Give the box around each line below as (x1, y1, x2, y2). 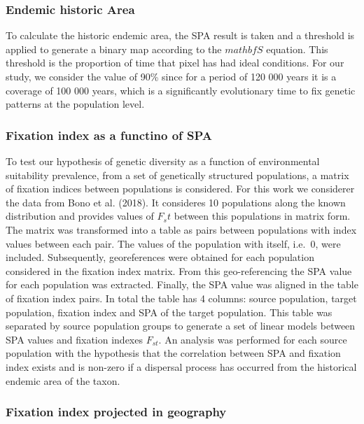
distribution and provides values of (6, 209, 154, 223)
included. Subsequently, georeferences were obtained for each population (6, 250, 314, 264)
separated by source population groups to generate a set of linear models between (6, 318, 356, 333)
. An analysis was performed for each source (158, 332, 347, 346)
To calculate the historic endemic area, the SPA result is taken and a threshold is (6, 28, 355, 43)
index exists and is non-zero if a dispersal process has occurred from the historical (6, 359, 357, 374)
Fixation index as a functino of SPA (6, 126, 213, 143)
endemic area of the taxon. (6, 373, 120, 388)
